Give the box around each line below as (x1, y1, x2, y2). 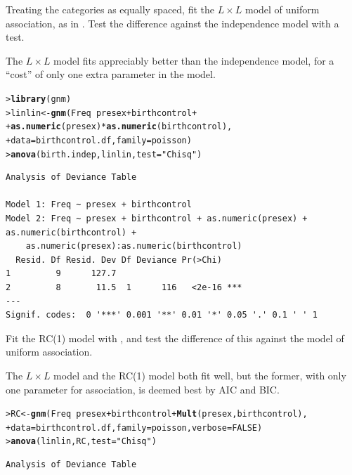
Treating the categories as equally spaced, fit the (6, 2, 215, 16)
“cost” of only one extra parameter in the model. (6, 67, 216, 82)
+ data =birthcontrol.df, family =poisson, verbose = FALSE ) (6, 422, 263, 433)
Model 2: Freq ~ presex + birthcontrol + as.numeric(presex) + (6, 214, 308, 224)
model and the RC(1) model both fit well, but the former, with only (53, 367, 346, 382)
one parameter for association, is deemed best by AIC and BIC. (6, 382, 280, 396)
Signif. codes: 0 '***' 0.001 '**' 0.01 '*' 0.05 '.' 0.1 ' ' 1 (6, 310, 318, 320)
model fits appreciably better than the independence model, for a (53, 53, 334, 67)
